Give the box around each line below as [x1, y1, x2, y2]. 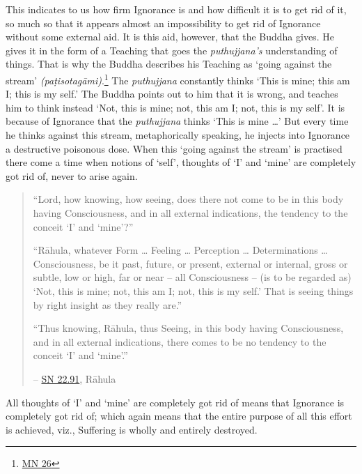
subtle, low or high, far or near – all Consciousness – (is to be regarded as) [33, 270, 352, 284]
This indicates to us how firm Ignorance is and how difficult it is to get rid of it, [6, 2, 347, 16]
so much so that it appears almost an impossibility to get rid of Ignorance [6, 15, 321, 30]
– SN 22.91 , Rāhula [33, 371, 116, 385]
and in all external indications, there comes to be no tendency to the [33, 334, 326, 349]
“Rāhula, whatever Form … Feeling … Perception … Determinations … [33, 243, 328, 257]
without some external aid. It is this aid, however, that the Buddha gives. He [6, 29, 334, 44]
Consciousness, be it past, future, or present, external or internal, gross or [33, 256, 348, 270]
